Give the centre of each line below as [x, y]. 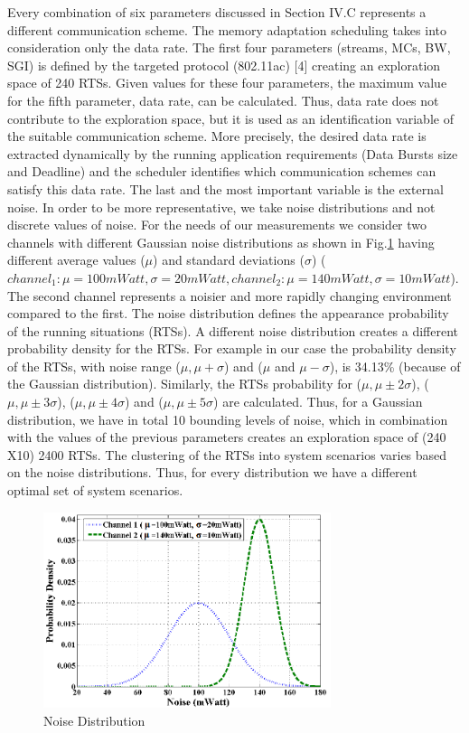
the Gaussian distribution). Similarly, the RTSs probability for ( [185, 384]
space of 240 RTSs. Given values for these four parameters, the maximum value [227, 83]
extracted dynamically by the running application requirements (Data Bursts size [233, 153]
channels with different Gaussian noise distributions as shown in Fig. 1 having [221, 242]
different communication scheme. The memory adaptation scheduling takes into [227, 29]
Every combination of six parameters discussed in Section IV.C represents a [217, 12]
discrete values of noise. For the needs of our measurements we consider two [217, 225]
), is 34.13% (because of [395, 366]
